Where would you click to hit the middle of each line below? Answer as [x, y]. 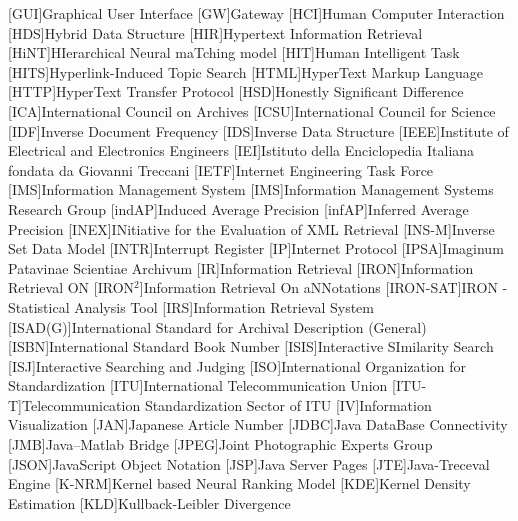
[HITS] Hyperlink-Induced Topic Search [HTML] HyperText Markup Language [246, 71]
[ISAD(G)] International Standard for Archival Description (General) [217, 326]
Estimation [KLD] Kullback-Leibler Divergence [149, 502]
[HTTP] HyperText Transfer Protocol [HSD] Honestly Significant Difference [236, 91]
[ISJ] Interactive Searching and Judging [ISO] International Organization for [237, 365]
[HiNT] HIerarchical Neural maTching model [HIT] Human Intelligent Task [234, 52]
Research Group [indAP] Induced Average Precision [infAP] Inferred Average [238, 208]
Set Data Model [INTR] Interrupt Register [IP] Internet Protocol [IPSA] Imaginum [256, 248]
